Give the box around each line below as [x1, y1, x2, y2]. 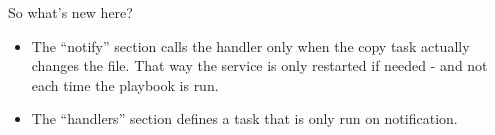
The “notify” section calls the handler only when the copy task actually [31, 35, 470, 56]
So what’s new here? [8, 2, 133, 22]
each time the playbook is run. [31, 74, 219, 95]
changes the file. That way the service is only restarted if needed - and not [31, 55, 488, 76]
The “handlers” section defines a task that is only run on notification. [31, 108, 458, 129]
